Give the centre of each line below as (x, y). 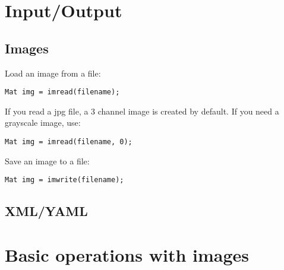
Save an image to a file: (47, 161)
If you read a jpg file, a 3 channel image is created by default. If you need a (142, 111)
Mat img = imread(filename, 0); (69, 142)
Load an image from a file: (53, 73)
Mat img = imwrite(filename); (64, 180)
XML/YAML (46, 211)
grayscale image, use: (43, 123)
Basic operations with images (127, 254)
